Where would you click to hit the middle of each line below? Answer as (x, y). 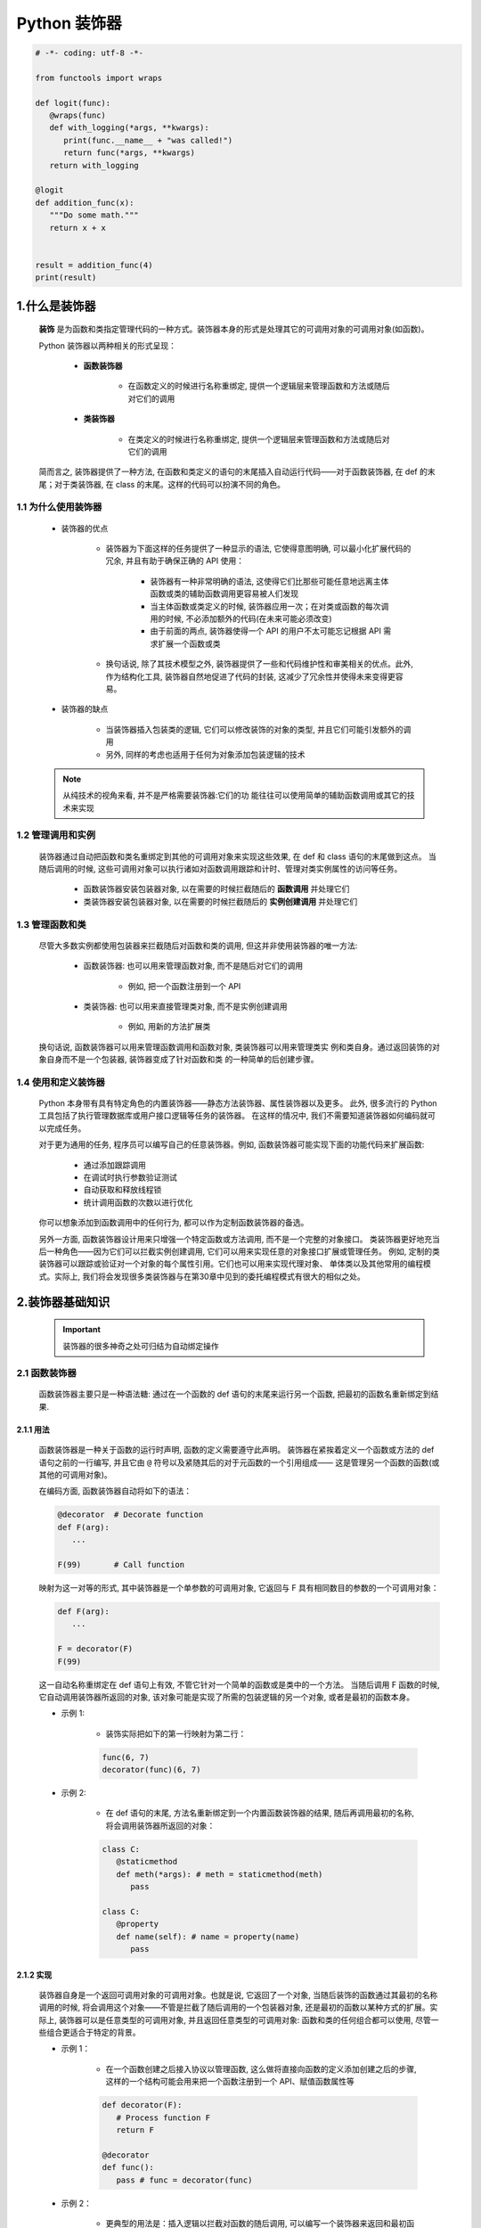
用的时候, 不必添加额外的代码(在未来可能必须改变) (241, 618)
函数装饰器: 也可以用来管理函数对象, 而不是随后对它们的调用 (193, 966)
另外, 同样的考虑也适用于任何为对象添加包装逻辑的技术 (205, 754)
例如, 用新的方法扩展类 (169, 1027)
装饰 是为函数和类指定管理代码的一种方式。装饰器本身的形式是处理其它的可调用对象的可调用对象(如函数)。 (234, 329)
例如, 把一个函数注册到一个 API (184, 986)
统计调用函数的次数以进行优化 (138, 1202)
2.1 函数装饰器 (47, 1373)
